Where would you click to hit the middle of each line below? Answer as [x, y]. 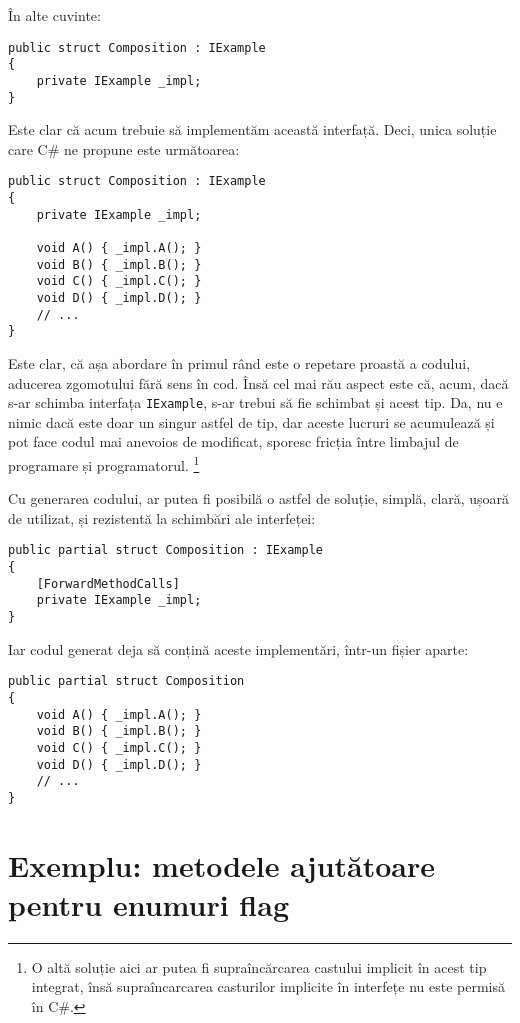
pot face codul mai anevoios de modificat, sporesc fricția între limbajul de [233, 441]
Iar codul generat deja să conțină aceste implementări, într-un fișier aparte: [238, 648]
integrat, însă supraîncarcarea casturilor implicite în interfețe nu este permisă [268, 986]
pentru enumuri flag [148, 903]
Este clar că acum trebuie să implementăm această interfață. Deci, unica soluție [252, 129]
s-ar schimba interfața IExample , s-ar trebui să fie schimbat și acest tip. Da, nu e [255, 402]
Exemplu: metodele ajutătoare [222, 864]
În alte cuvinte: [54, 15]
